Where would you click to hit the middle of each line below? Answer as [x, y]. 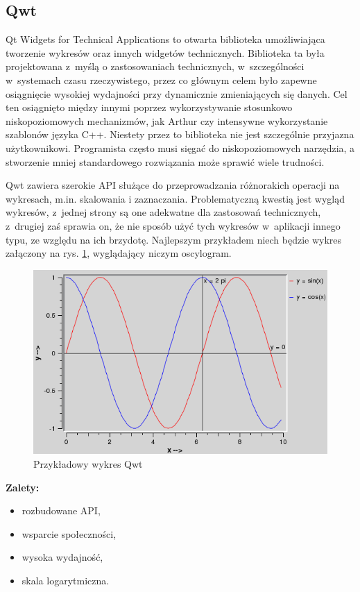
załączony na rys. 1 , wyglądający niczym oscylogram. [119, 253]
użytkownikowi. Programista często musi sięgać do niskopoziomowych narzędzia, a [180, 147]
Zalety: [23, 487]
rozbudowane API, [61, 510]
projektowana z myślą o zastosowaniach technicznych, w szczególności [155, 66]
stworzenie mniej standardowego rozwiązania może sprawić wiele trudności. [165, 161]
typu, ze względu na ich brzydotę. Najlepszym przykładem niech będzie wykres [174, 239]
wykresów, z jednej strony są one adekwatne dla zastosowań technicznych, [163, 212]
